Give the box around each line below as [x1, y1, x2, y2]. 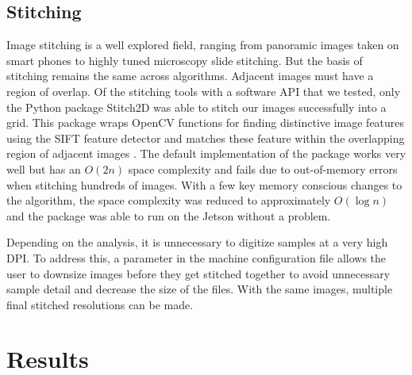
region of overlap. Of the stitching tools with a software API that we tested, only [6, 82, 401, 99]
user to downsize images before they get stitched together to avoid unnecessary [6, 265, 391, 281]
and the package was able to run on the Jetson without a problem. [6, 207, 331, 224]
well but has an [6, 160, 81, 177]
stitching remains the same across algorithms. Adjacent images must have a [6, 67, 374, 84]
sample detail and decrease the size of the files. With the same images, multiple [6, 281, 393, 297]
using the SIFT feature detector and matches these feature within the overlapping [6, 129, 405, 146]
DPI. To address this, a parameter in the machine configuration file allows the [6, 249, 387, 266]
